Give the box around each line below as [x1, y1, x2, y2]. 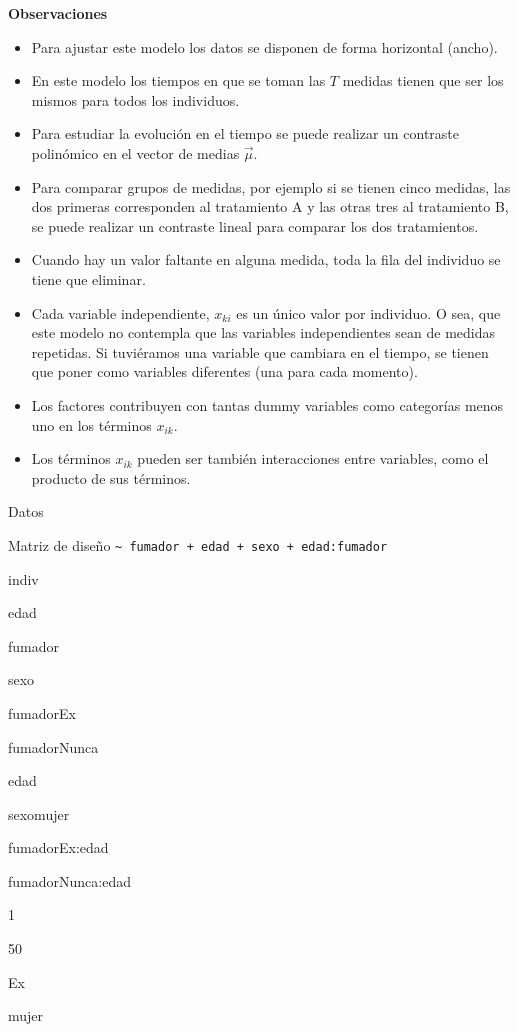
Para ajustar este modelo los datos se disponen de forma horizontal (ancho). [31, 36, 498, 57]
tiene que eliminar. [31, 268, 146, 289]
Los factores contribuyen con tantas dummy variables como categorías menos [31, 394, 504, 415]
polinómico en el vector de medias [31, 142, 240, 163]
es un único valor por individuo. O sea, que [236, 302, 501, 323]
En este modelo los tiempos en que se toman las [31, 70, 326, 91]
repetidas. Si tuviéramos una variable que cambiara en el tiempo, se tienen [31, 341, 489, 362]
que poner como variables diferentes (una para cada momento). [31, 361, 418, 382]
